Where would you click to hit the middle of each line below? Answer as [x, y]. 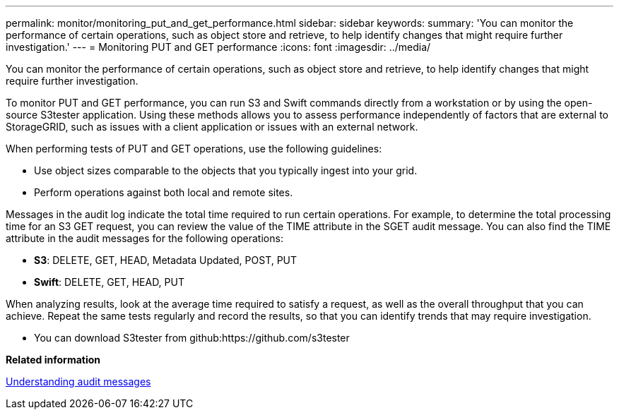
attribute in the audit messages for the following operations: [145, 238]
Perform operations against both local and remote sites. [164, 192]
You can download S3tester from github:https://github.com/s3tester [192, 338]
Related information [53, 360]
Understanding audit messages [78, 381]
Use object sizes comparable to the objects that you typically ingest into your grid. [226, 170]
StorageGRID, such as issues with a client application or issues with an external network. [212, 127]
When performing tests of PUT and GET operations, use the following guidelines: [194, 149]
